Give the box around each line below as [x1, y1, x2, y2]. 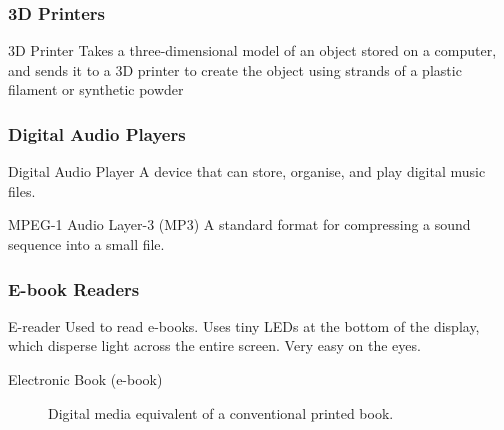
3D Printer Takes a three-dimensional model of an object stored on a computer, [8, 40, 497, 61]
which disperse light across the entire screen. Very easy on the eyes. [8, 335, 421, 356]
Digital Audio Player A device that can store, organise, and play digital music [8, 161, 486, 182]
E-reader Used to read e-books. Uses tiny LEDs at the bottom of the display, [8, 315, 480, 336]
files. [8, 180, 36, 201]
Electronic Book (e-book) [8, 369, 163, 389]
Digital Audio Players [8, 121, 186, 146]
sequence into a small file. [8, 234, 165, 254]
